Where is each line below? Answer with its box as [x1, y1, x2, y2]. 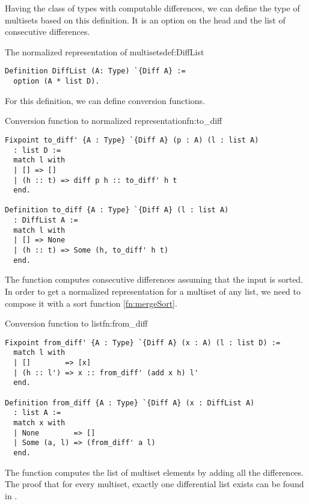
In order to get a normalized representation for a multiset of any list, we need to [5, 285, 301, 297]
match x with [13, 419, 66, 428]
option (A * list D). [13, 77, 100, 86]
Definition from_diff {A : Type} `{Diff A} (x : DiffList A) [5, 398, 255, 407]
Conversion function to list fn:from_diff [5, 317, 148, 330]
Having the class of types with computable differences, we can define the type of [5, 2, 300, 14]
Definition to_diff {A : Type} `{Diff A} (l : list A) [5, 206, 229, 215]
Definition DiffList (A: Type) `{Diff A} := [5, 67, 186, 76]
